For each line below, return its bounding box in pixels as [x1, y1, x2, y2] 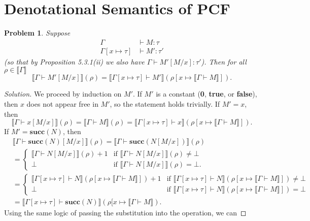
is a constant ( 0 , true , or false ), [156, 88, 257, 99]
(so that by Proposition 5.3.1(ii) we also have [4, 56, 145, 67]
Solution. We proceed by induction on [4, 88, 122, 99]
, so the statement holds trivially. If [110, 98, 220, 109]
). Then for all [201, 56, 247, 67]
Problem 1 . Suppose [4, 27, 71, 38]
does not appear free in [26, 98, 98, 109]
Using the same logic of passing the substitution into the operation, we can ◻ [4, 207, 247, 217]
